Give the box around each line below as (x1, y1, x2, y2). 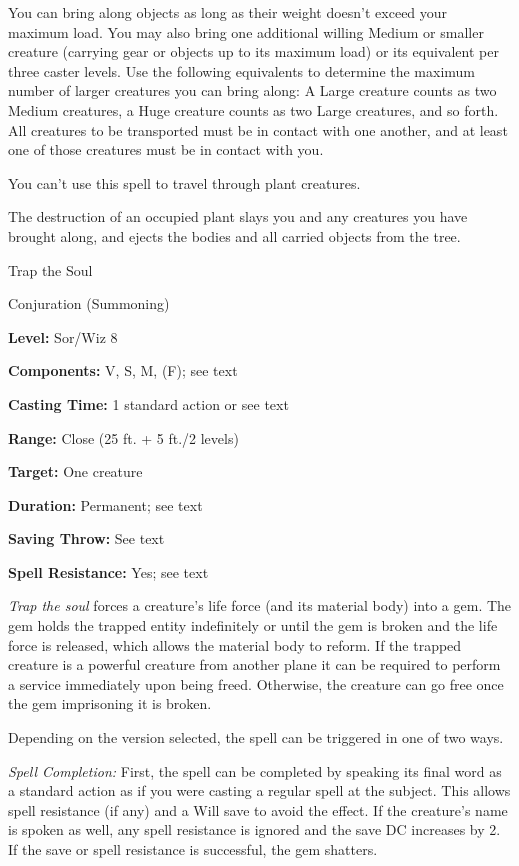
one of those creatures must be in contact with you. (8, 139, 324, 160)
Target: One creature (8, 461, 143, 482)
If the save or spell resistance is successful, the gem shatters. (8, 839, 378, 859)
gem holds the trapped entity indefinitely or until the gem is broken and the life (8, 615, 498, 636)
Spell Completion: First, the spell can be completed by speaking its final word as (8, 760, 502, 781)
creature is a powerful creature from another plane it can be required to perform (8, 654, 501, 675)
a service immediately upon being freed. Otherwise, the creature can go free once (8, 673, 504, 694)
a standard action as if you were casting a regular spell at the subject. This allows (8, 780, 511, 801)
